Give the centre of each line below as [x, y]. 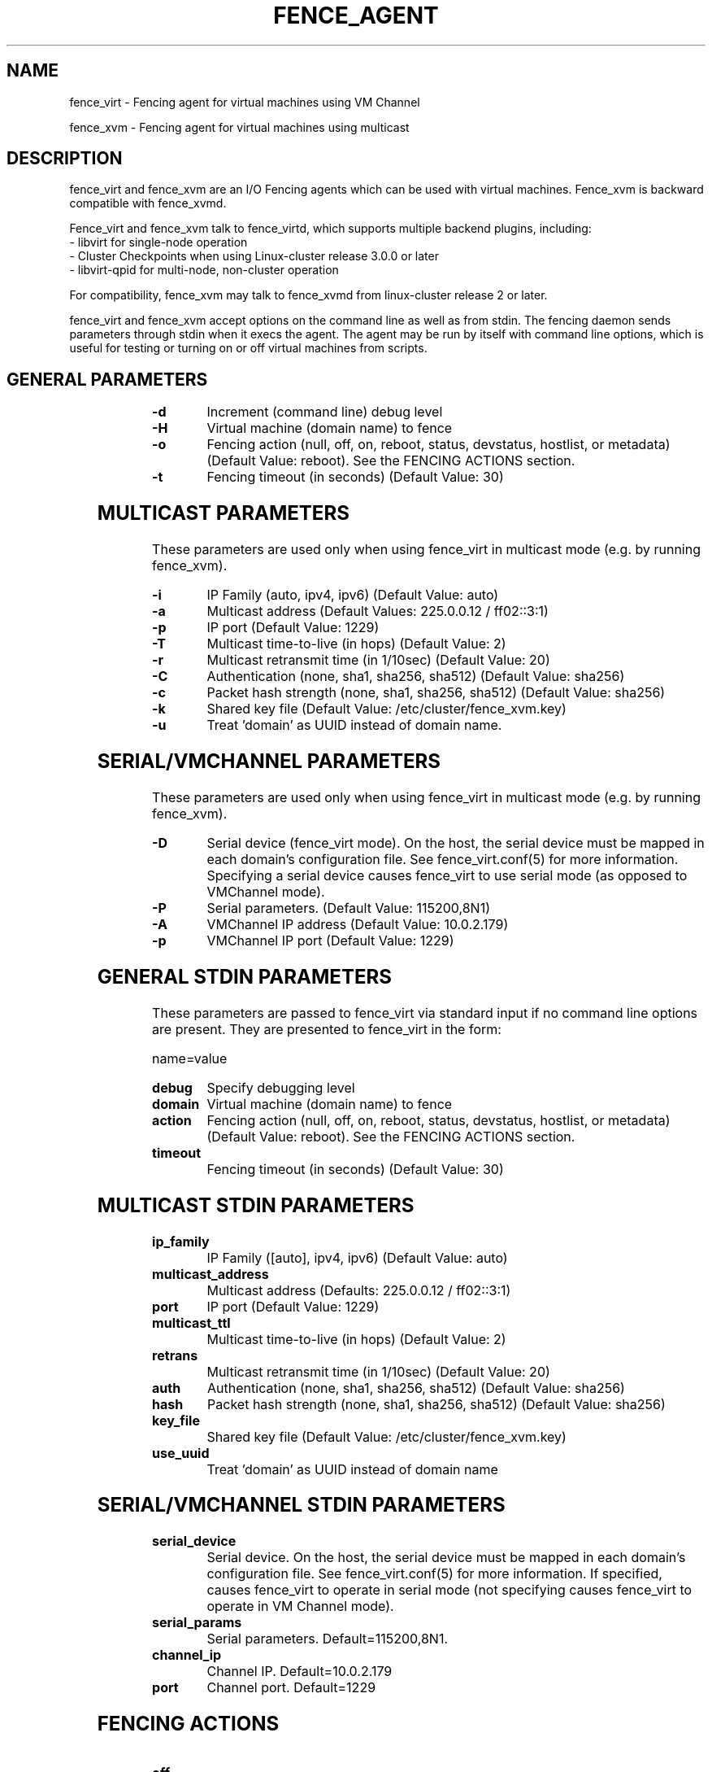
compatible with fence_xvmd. [148, 203]
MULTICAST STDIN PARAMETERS [256, 1205]
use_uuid [181, 1453]
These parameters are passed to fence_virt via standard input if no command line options [425, 1013]
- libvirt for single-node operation [158, 242]
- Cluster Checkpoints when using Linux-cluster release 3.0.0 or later [254, 256]
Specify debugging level [281, 1087]
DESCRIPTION [65, 159]
